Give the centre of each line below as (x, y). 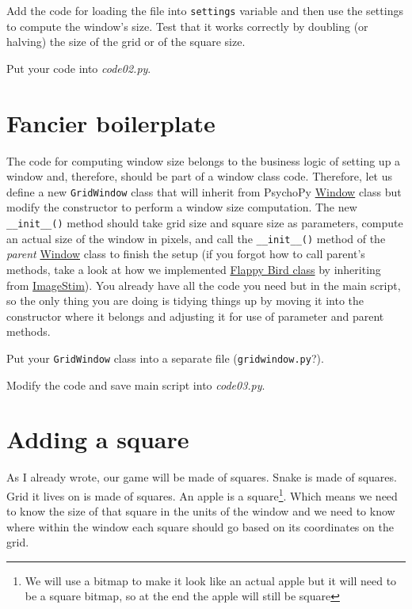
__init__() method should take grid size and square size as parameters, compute (205, 223)
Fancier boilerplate (111, 122)
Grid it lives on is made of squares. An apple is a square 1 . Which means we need (202, 494)
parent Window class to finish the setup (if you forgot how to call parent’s (186, 254)
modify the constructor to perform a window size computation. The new (182, 207)
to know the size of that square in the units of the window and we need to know (201, 511)
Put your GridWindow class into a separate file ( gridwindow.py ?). (165, 358)
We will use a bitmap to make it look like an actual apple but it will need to (211, 580)
